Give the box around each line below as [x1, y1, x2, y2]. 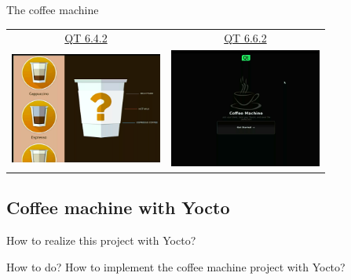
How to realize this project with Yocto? [6, 232, 196, 249]
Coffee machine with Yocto [6, 195, 230, 220]
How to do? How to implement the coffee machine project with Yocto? [6, 258, 346, 275]
